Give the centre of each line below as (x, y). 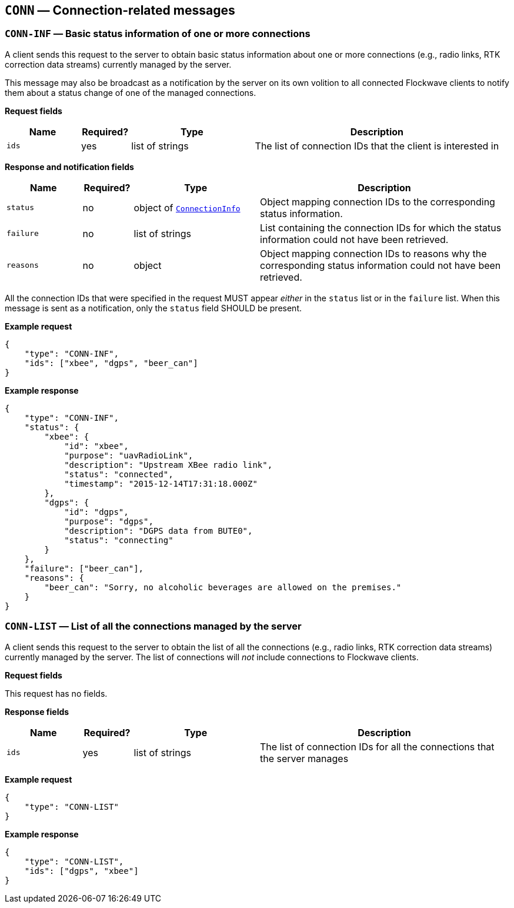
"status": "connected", (119, 474)
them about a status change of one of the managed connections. (131, 92)
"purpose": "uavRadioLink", (129, 455)
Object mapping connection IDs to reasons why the (373, 253)
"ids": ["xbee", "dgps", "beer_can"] (111, 363)
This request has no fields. (56, 693)
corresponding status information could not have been (381, 265)
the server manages (304, 758)
